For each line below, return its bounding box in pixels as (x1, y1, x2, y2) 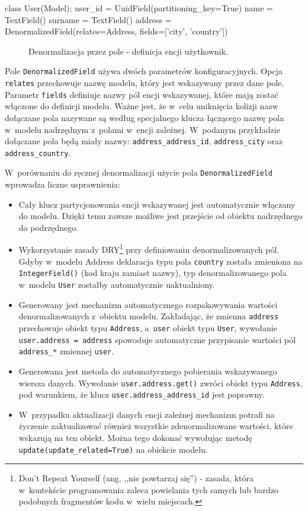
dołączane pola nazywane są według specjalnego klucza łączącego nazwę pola (5, 111, 284, 123)
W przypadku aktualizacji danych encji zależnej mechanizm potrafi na (18, 408, 275, 420)
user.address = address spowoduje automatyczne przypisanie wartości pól (18, 333, 296, 345)
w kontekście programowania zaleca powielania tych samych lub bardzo (18, 483, 278, 496)
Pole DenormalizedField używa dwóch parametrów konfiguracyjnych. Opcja (5, 65, 283, 77)
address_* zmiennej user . (18, 345, 114, 357)
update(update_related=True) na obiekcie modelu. (18, 443, 208, 455)
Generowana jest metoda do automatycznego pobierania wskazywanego (18, 364, 277, 377)
